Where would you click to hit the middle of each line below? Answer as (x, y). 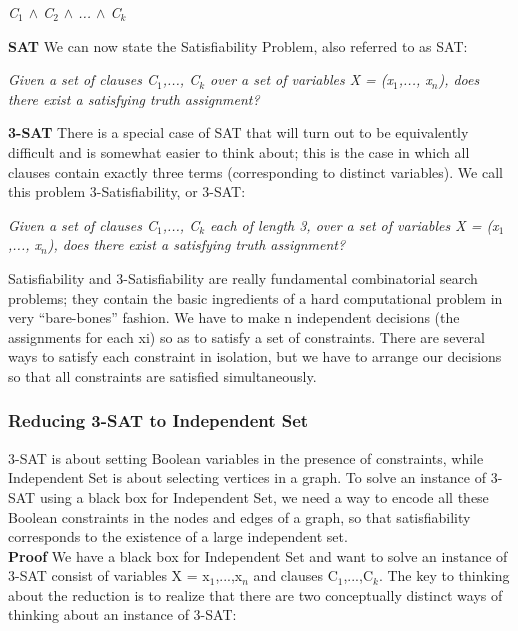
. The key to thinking (444, 575)
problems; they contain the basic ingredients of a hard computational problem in (255, 297)
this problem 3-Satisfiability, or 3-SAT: (127, 191)
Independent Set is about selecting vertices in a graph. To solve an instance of (247, 477)
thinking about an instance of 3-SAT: (122, 614)
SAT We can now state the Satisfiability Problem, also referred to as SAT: (238, 45)
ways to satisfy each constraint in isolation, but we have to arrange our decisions (255, 356)
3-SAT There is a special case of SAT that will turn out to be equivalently (238, 132)
